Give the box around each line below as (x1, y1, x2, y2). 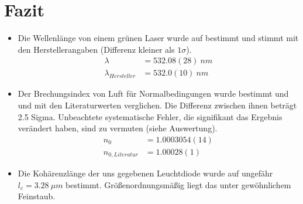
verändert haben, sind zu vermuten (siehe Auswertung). (18, 122, 218, 134)
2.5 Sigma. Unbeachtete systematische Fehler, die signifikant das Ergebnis (18, 110, 283, 123)
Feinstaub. (18, 190, 56, 202)
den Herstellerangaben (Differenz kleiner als (18, 43, 175, 55)
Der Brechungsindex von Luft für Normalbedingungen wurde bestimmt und (18, 87, 289, 100)
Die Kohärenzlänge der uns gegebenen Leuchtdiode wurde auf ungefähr (18, 167, 273, 179)
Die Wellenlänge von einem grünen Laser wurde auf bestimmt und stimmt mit (18, 32, 299, 44)
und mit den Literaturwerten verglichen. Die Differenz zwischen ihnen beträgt (18, 98, 297, 111)
